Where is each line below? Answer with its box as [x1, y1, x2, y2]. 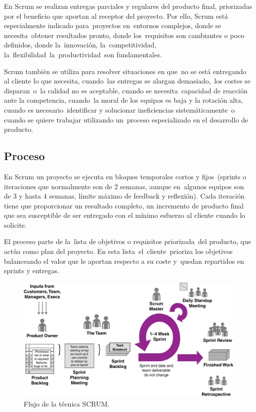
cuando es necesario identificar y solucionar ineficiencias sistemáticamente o [4, 104, 235, 115]
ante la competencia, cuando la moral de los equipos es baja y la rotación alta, [4, 95, 243, 105]
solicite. [4, 219, 27, 230]
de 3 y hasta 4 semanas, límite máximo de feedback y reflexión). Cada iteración [4, 191, 245, 201]
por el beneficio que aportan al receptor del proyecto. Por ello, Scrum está [4, 10, 228, 21]
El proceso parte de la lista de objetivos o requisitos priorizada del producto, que [4, 236, 252, 247]
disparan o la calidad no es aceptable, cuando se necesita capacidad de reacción [4, 85, 248, 95]
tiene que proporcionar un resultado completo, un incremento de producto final [4, 200, 244, 210]
